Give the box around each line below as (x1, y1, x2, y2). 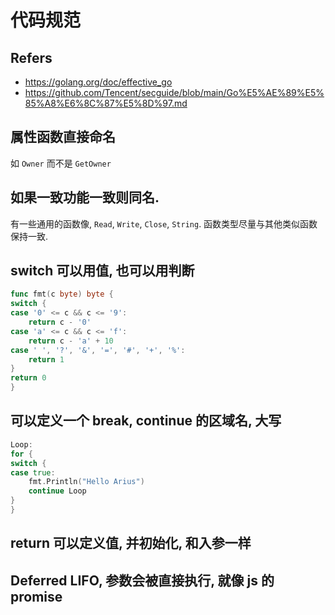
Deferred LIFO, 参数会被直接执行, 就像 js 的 (10, 572, 275, 589)
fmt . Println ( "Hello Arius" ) (28, 477, 145, 487)
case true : (10, 467, 56, 478)
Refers (10, 49, 53, 66)
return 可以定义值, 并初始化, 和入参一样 (10, 535, 252, 552)
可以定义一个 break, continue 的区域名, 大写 (10, 412, 282, 430)
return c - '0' (28, 317, 92, 328)
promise (10, 588, 63, 605)
